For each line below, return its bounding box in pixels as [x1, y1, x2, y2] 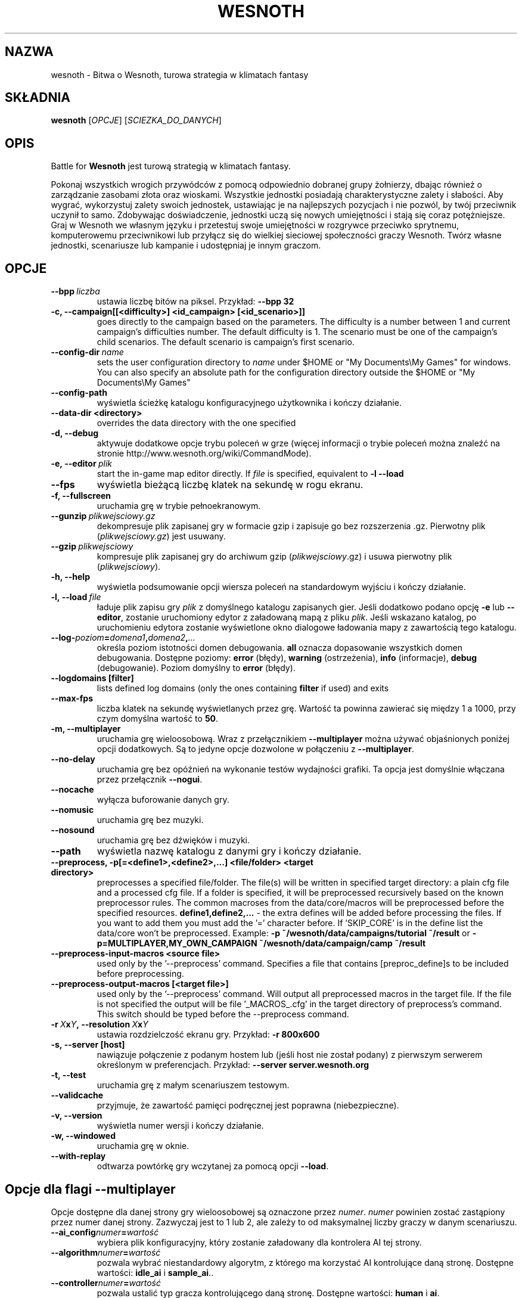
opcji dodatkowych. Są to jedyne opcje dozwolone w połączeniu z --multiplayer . [97, 744, 414, 754]
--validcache [51, 1090, 104, 1101]
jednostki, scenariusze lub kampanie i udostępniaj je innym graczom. [51, 240, 321, 251]
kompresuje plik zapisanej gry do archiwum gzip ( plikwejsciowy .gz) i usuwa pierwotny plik [97, 551, 452, 562]
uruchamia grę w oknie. [97, 1141, 189, 1151]
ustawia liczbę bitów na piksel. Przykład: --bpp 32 [97, 296, 294, 307]
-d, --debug [51, 428, 98, 439]
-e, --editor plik [51, 458, 112, 469]
